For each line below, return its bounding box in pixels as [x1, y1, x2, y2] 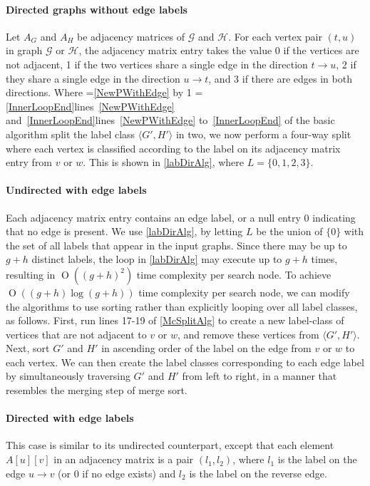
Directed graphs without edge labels [6, 1, 187, 16]
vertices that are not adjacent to [6, 326, 147, 341]
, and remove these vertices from [178, 326, 319, 341]
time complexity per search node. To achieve [136, 267, 332, 281]
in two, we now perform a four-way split [175, 126, 351, 141]
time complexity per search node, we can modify [138, 284, 350, 299]
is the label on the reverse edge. [189, 465, 327, 480]
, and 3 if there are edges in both [208, 71, 352, 86]
